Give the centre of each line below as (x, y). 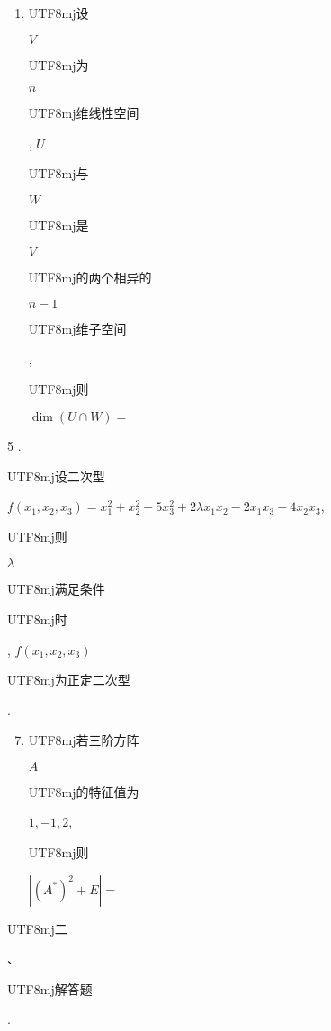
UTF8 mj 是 (58, 224)
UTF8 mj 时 (37, 619)
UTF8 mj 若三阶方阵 (84, 740)
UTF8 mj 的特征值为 (84, 791)
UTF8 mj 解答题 (50, 988)
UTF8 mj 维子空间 (77, 329)
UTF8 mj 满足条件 (56, 589)
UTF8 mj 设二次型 (56, 475)
